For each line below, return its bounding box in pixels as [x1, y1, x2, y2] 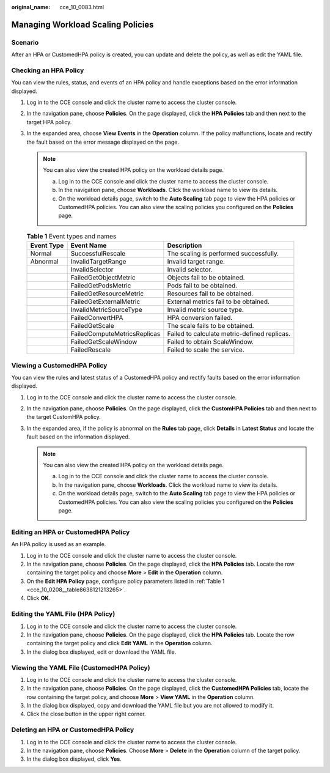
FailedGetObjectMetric [70, 273, 136, 282]
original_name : [11, 4, 51, 10]
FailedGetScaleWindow [70, 338, 137, 346]
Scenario [11, 38, 39, 46]
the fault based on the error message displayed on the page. [26, 138, 180, 146]
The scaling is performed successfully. [167, 250, 279, 258]
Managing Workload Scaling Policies [11, 19, 154, 30]
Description [167, 242, 202, 250]
